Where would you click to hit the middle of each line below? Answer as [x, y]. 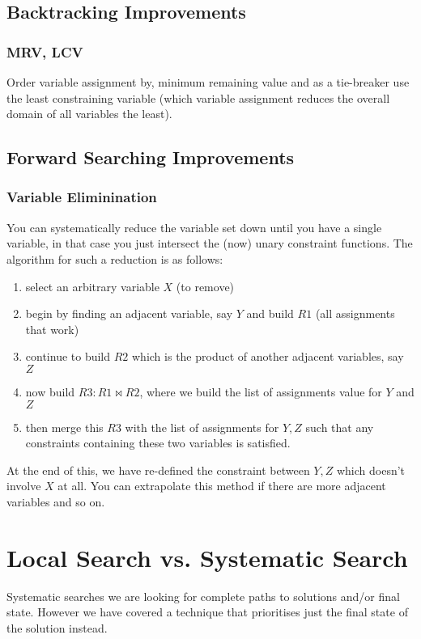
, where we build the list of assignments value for [261, 391]
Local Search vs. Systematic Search [207, 557]
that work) [52, 329]
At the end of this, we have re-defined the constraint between [158, 470]
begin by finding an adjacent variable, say [129, 313]
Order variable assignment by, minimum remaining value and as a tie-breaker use [208, 82]
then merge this [64, 427]
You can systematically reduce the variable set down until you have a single [194, 227]
